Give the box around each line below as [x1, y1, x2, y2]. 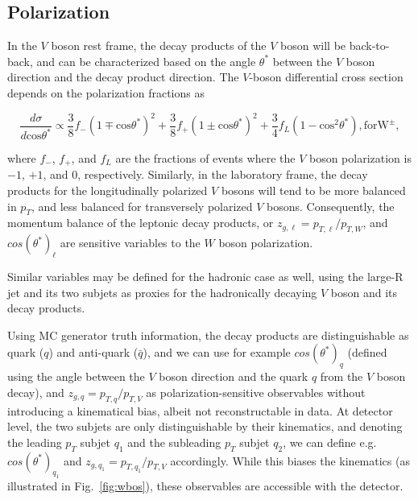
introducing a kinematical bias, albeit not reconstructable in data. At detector [7, 402, 393, 419]
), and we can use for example [143, 344, 291, 361]
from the [320, 368, 363, 385]
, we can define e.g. [283, 433, 377, 450]
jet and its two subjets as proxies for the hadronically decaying [7, 283, 317, 300]
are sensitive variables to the [60, 234, 201, 251]
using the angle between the [7, 368, 145, 385]
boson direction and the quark [159, 368, 308, 385]
